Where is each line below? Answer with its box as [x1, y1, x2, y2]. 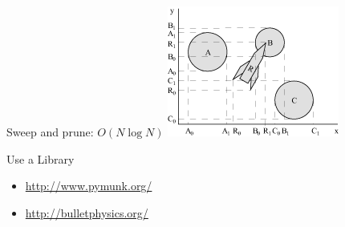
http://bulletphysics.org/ [25, 204, 148, 221]
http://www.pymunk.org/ [25, 177, 152, 194]
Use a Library [6, 150, 75, 167]
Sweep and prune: [6, 124, 94, 140]
